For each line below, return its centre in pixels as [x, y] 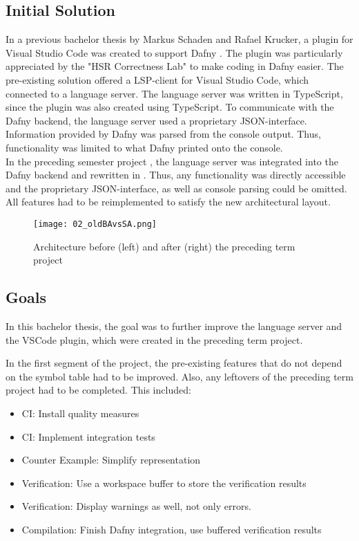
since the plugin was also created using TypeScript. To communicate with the [170, 107]
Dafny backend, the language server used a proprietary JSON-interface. [156, 120]
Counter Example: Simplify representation [111, 460]
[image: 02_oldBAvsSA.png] [95, 224]
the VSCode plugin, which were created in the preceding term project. [154, 339]
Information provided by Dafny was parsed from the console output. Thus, [163, 134]
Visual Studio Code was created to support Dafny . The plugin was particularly [174, 52]
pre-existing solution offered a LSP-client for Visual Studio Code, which [157, 79]
